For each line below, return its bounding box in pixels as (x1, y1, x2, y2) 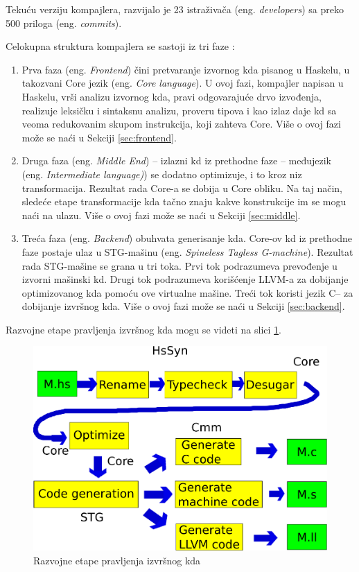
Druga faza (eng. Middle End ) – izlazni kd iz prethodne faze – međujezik (21, 153, 332, 168)
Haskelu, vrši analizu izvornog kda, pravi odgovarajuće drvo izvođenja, (21, 89, 322, 103)
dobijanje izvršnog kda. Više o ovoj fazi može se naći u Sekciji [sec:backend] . (21, 299, 345, 313)
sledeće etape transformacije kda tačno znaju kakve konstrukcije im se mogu (21, 194, 347, 209)
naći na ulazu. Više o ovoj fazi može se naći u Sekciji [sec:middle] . (21, 207, 301, 222)
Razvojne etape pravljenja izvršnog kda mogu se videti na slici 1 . (6, 322, 281, 336)
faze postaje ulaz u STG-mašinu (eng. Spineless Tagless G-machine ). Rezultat (21, 244, 353, 259)
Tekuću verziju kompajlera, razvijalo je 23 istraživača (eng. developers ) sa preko (6, 2, 344, 16)
